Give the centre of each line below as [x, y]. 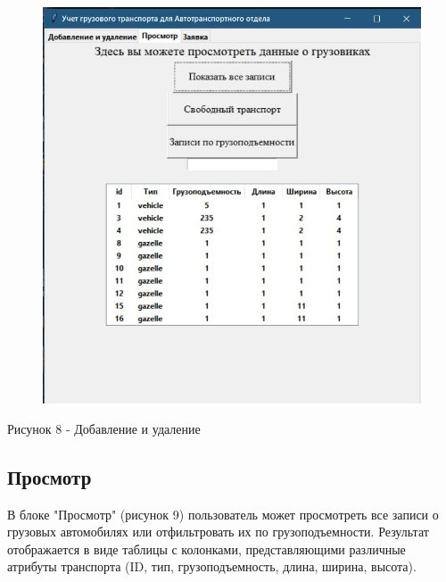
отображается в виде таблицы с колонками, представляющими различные [206, 549]
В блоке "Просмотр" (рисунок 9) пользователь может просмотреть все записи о [223, 514]
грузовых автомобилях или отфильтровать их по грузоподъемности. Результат [218, 532]
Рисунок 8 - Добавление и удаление [104, 428]
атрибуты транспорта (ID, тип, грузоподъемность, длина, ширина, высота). [212, 566]
